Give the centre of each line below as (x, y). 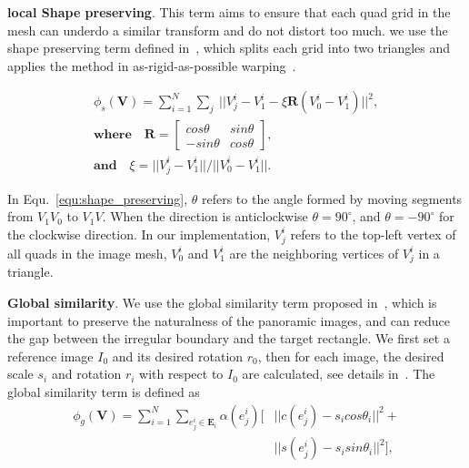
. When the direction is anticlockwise (205, 216)
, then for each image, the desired (351, 356)
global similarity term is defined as (104, 391)
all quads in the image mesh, (87, 253)
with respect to (181, 374)
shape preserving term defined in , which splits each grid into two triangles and (229, 48)
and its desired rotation (178, 356)
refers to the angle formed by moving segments (332, 198)
